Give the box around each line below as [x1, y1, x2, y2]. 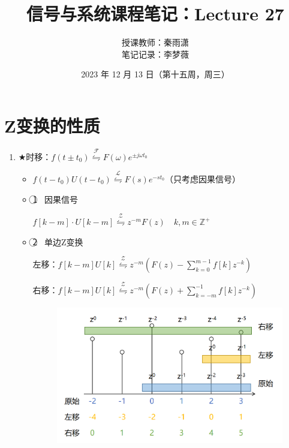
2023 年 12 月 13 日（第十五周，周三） [81, 68, 230, 80]
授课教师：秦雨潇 [122, 36, 189, 49]
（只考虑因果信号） [165, 173, 241, 185]
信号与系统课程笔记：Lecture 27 [26, 1, 284, 26]
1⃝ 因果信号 [32, 193, 79, 205]
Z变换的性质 [4, 113, 100, 137]
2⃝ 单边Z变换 [32, 235, 83, 248]
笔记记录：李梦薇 [122, 47, 189, 60]
